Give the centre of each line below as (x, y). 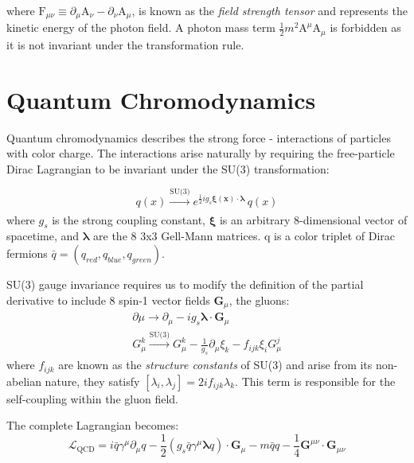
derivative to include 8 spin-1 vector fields (108, 300)
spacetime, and (43, 236)
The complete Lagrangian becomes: (93, 425)
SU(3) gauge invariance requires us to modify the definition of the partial (185, 284)
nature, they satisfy (92, 381)
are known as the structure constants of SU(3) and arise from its (215, 365)
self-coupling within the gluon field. (92, 398)
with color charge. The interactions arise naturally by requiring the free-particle (201, 153)
